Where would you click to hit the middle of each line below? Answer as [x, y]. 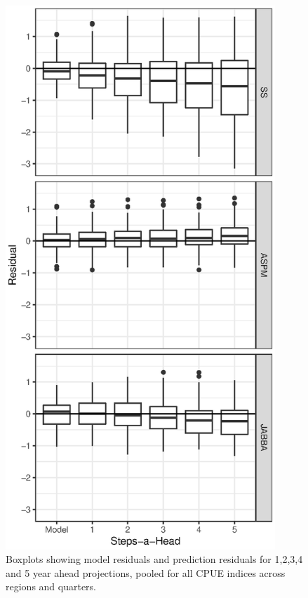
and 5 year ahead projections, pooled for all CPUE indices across [146, 572]
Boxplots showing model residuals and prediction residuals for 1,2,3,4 [154, 559]
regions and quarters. [51, 586]
